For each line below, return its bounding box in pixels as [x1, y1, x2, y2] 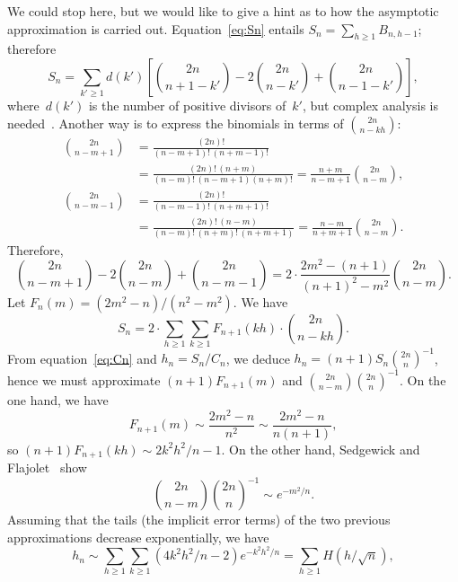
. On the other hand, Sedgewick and [221, 439, 420, 458]
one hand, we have [7, 390, 109, 409]
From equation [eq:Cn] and [7, 348, 157, 367]
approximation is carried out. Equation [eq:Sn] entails [7, 19, 304, 38]
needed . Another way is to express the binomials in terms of [7, 113, 344, 132]
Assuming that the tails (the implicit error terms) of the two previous [7, 510, 391, 529]
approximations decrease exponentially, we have [7, 527, 269, 546]
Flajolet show [7, 458, 87, 477]
